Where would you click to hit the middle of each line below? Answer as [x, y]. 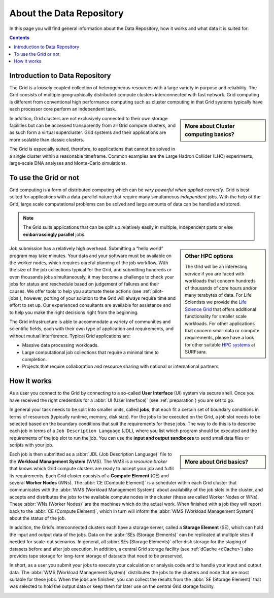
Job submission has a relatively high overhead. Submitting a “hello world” [86, 249]
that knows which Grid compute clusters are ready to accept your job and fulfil [92, 469]
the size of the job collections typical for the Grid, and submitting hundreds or [91, 270]
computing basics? [210, 134]
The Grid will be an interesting [216, 267]
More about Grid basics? [217, 462]
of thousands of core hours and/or [221, 288]
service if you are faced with [215, 273]
